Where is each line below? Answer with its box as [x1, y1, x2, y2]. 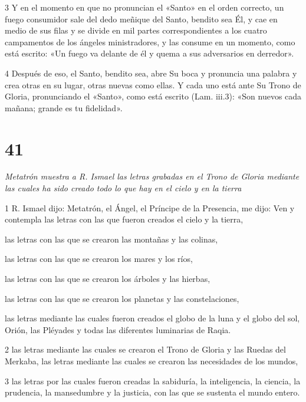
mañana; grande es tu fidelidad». [5, 101, 123, 114]
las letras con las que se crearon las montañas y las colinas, [5, 232, 218, 245]
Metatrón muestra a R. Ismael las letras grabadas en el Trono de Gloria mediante [5, 170, 300, 182]
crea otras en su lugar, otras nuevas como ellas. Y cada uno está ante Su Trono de [5, 78, 301, 91]
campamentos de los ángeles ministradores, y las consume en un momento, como [5, 35, 295, 48]
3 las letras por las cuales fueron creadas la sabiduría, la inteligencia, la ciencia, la [5, 374, 301, 387]
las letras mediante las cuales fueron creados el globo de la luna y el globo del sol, [5, 312, 300, 324]
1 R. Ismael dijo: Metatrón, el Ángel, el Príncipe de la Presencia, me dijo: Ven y [5, 201, 295, 214]
